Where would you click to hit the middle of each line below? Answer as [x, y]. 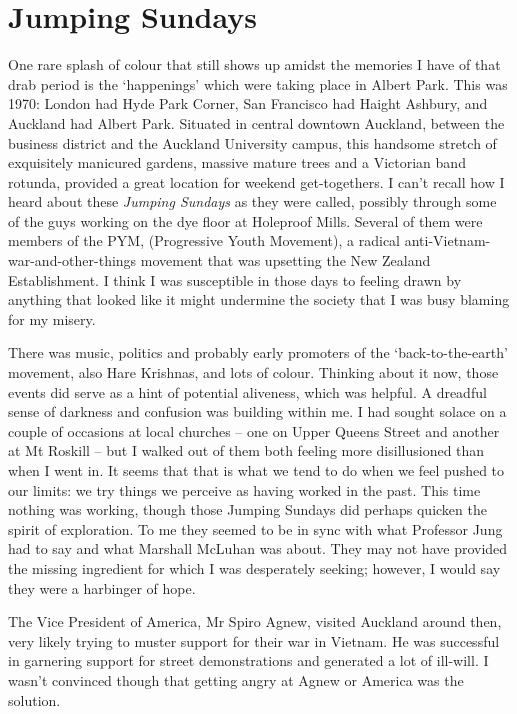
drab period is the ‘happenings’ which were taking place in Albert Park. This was [258, 83]
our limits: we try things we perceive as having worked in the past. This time [244, 489]
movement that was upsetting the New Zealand [285, 260]
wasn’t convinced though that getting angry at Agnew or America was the [236, 679]
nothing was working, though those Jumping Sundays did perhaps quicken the [247, 509]
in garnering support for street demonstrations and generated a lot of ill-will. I [248, 660]
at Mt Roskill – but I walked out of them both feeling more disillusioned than [246, 450]
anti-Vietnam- [447, 240]
